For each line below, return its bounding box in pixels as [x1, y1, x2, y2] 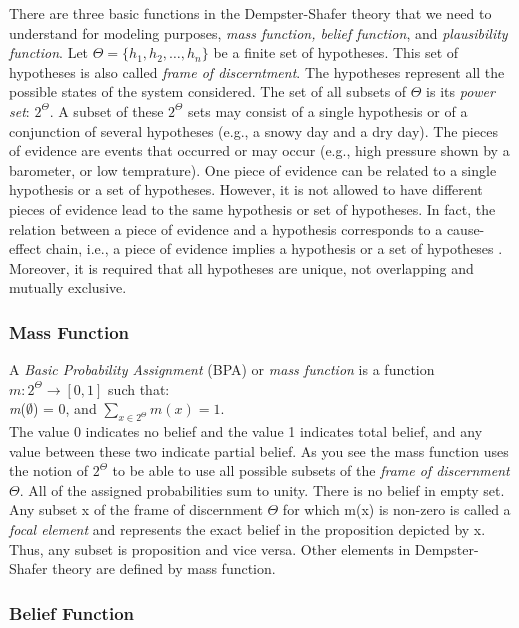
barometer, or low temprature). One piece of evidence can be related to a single [9, 159, 497, 180]
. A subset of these [49, 100, 164, 121]
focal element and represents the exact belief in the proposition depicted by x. [9, 519, 486, 540]
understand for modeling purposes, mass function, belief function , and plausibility [9, 22, 508, 43]
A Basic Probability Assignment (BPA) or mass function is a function [9, 359, 435, 380]
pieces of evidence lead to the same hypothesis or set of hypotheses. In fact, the [9, 198, 496, 219]
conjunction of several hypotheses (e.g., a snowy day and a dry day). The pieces [9, 120, 498, 141]
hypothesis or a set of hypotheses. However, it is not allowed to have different [9, 179, 483, 200]
